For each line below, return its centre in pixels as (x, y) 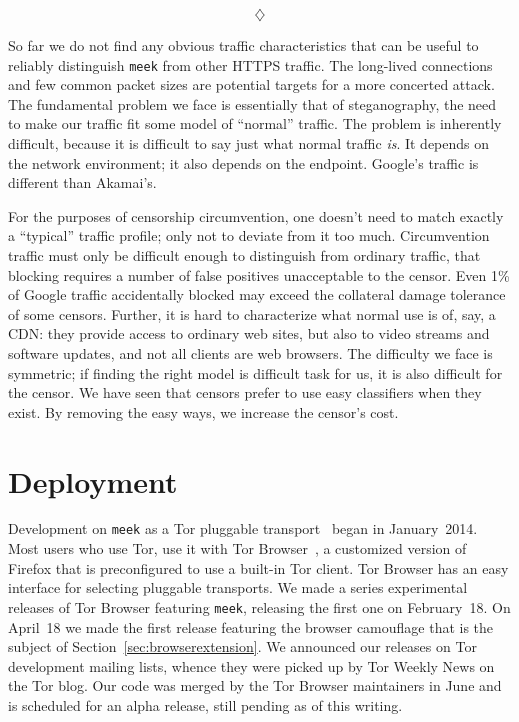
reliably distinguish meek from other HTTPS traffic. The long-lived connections (250, 64)
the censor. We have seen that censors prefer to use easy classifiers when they (245, 392)
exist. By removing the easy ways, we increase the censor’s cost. (203, 411)
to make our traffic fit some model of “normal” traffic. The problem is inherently (255, 123)
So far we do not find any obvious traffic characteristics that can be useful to (243, 45)
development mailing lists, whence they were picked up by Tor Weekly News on (251, 665)
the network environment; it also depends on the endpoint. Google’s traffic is (243, 162)
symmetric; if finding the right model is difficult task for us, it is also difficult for (255, 372)
